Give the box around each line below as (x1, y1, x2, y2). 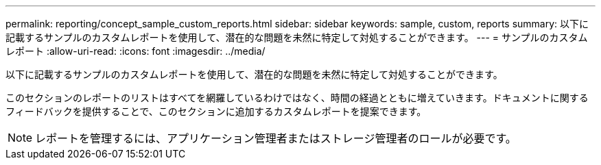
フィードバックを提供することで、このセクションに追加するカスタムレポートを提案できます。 (5, 105, 427, 117)
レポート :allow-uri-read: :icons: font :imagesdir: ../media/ (5, 45, 266, 57)
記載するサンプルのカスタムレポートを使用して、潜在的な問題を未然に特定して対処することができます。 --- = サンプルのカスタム (5, 31, 588, 43)
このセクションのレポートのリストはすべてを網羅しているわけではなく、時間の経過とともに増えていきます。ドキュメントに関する (5, 92, 589, 103)
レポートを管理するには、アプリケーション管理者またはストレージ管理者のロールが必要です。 (35, 131, 517, 145)
